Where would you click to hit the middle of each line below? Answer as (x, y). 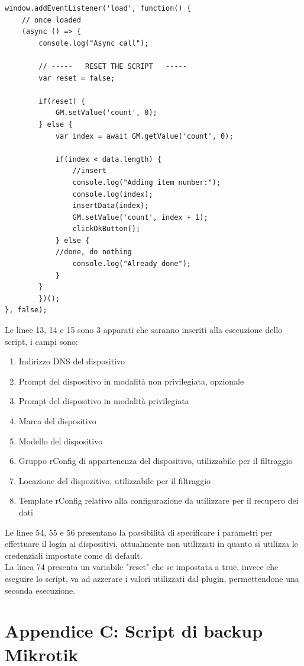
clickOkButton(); (106, 229)
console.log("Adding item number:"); (147, 182)
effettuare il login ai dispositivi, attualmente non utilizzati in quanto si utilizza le (151, 544)
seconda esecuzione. (40, 590)
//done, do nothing (93, 252)
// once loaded (51, 20)
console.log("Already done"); (132, 264)
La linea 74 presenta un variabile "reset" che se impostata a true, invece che (142, 567)
